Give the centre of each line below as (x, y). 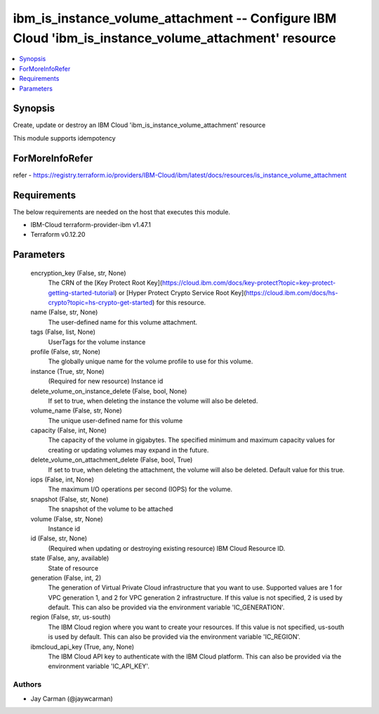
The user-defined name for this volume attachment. (123, 322)
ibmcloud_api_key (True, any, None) (82, 647)
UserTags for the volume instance (97, 342)
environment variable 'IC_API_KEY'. (99, 666)
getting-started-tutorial (81, 292)
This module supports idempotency (64, 138)
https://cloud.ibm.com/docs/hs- (292, 292)
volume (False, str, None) (67, 519)
